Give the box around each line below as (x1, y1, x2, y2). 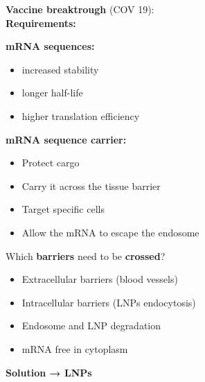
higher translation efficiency (21, 108, 140, 123)
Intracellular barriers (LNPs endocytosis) (21, 295, 196, 309)
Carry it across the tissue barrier (21, 178, 161, 193)
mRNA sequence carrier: (6, 132, 127, 146)
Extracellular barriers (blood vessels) (21, 272, 178, 286)
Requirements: (6, 15, 76, 30)
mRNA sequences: (6, 39, 95, 53)
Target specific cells (21, 202, 105, 216)
